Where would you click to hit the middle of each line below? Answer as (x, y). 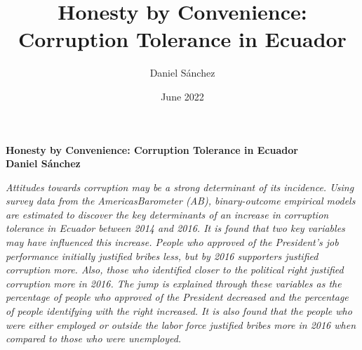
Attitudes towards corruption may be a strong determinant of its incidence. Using (180, 187)
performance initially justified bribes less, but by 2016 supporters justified (162, 255)
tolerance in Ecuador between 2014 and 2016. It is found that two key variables (175, 228)
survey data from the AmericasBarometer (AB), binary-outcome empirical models (181, 201)
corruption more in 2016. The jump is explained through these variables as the (174, 283)
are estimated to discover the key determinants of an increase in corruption (167, 214)
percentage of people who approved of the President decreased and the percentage (177, 297)
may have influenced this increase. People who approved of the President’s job (172, 242)
